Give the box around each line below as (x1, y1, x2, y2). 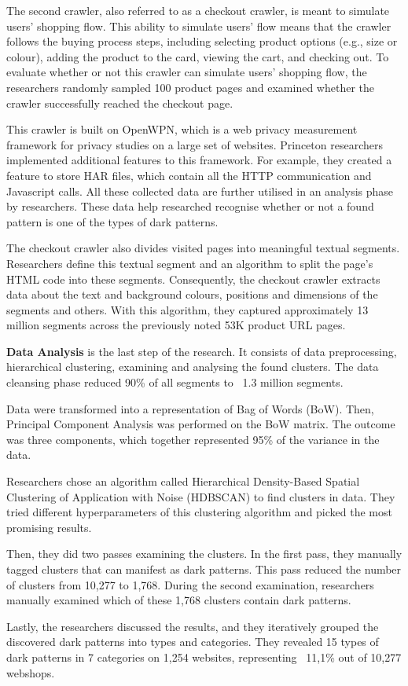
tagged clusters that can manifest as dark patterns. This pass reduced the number (6, 561, 402, 577)
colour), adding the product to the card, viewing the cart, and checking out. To (6, 48, 389, 64)
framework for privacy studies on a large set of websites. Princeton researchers (6, 136, 383, 152)
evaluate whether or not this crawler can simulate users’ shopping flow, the (6, 64, 367, 80)
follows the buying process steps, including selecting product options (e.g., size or (6, 33, 398, 50)
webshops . (6, 664, 55, 680)
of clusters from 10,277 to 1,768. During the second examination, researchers (6, 576, 374, 592)
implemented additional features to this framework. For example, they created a (6, 152, 392, 168)
